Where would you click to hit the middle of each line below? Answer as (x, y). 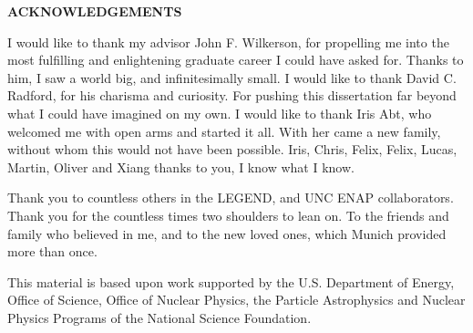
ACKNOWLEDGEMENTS (95, 11)
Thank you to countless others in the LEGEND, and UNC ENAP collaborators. (231, 198)
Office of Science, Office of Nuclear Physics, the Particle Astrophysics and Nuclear (236, 300)
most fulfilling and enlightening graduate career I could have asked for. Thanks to (236, 60)
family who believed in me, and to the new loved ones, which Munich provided (227, 233)
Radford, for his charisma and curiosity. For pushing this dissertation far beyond (232, 95)
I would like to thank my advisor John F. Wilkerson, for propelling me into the (228, 42)
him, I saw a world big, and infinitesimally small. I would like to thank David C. (232, 77)
